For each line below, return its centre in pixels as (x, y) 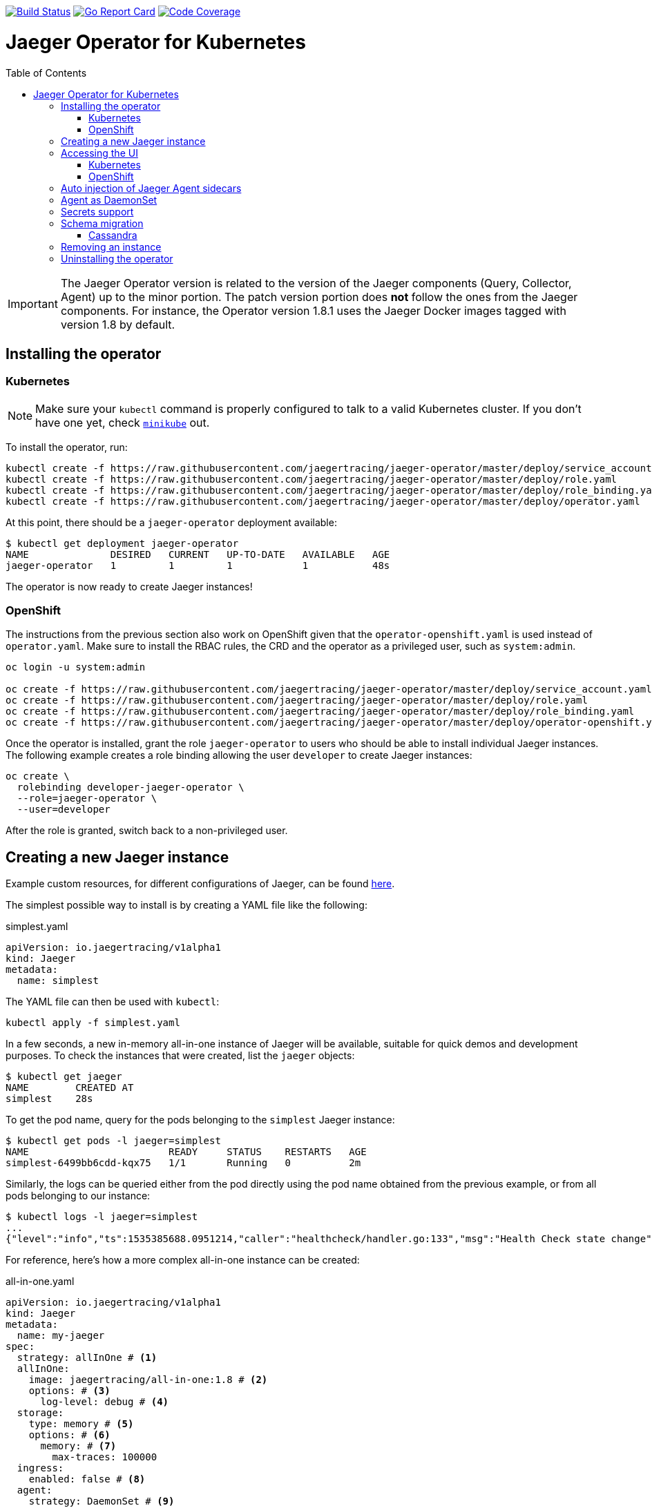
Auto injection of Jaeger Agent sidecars (151, 188)
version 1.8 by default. (118, 324)
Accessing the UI (99, 153)
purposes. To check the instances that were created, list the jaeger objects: (180, 1056)
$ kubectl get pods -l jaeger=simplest (113, 1141)
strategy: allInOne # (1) (87, 1358)
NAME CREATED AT (70, 1088)
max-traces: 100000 (105, 1457)
